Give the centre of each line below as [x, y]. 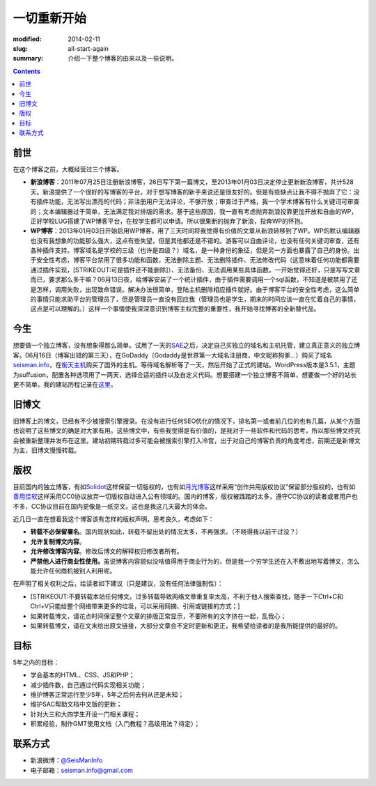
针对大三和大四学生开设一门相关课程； [85, 714]
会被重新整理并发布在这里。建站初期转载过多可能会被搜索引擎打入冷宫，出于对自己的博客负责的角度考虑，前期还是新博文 [187, 440]
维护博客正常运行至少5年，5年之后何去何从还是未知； [107, 695]
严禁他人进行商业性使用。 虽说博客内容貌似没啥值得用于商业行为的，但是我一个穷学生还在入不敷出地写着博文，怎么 [195, 561]
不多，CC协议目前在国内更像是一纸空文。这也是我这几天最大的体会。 [112, 506]
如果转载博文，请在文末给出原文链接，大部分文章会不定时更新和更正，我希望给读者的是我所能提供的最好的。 [186, 625]
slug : [20, 48]
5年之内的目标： [36, 662]
